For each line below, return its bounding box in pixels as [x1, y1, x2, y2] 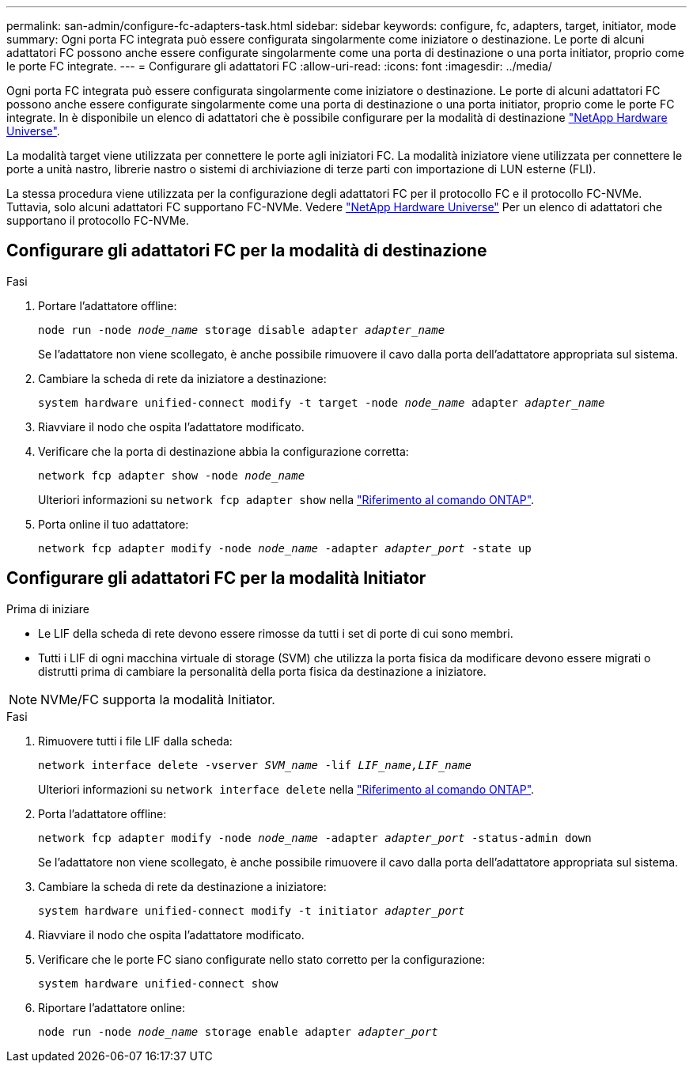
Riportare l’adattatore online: [38, 1000, 186, 1014]
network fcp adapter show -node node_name [38, 468, 305, 482]
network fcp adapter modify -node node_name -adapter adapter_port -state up [38, 541, 532, 555]
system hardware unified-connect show [38, 976, 278, 990]
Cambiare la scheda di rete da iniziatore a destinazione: [38, 371, 327, 385]
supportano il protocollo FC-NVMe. [6, 214, 189, 227]
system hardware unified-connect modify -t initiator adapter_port [38, 904, 465, 917]
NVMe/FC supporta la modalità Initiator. [40, 691, 275, 707]
